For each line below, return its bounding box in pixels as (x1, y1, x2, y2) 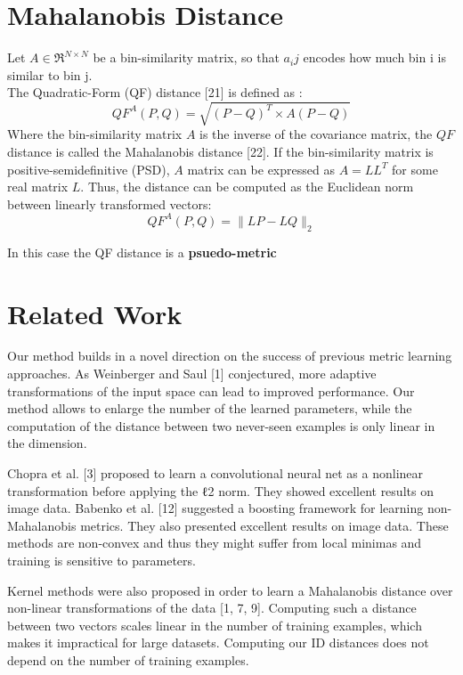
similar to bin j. (7, 65, 93, 84)
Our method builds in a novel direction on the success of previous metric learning (7, 346, 452, 365)
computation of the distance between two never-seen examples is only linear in (7, 416, 435, 435)
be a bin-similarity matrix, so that (93, 48, 280, 67)
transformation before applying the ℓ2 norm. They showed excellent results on (7, 481, 434, 500)
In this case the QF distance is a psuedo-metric (7, 242, 277, 261)
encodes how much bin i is (303, 48, 446, 67)
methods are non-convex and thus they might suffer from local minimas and (7, 533, 422, 552)
